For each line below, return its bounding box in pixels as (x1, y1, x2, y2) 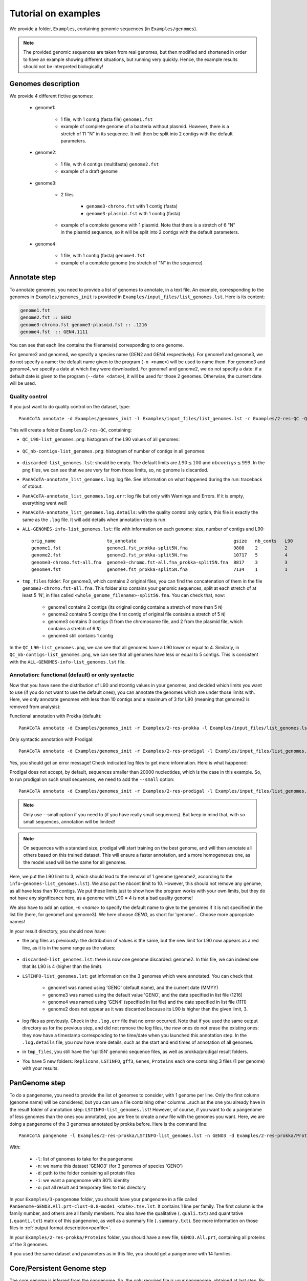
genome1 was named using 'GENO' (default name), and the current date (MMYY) (48, 984, 218, 991)
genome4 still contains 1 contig (48, 633, 114, 639)
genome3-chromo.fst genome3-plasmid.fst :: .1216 (20, 322, 147, 327)
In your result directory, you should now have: (9, 928, 106, 934)
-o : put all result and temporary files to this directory (35, 1184, 146, 1191)
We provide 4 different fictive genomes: (9, 93, 93, 99)
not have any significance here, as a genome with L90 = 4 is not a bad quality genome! (9, 895, 193, 901)
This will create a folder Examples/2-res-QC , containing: (9, 427, 133, 433)
